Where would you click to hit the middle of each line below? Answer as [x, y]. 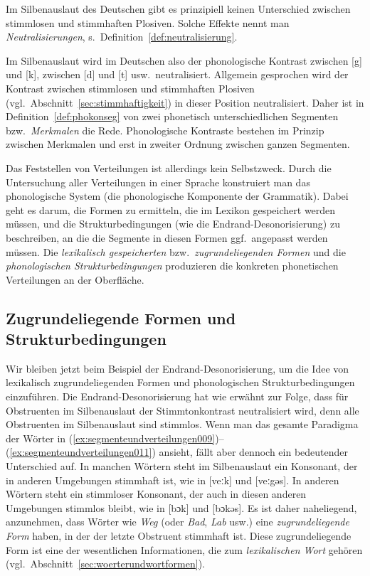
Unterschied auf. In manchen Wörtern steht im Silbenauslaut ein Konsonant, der [182, 466]
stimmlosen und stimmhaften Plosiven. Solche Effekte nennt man [148, 22]
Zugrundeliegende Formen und [121, 318]
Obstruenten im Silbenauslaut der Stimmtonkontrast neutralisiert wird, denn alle [183, 410]
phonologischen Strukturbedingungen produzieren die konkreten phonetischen [172, 266]
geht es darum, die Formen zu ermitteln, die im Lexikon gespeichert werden [171, 209]
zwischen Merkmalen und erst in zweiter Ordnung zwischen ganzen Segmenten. [178, 144]
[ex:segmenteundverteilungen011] [81, 452]
